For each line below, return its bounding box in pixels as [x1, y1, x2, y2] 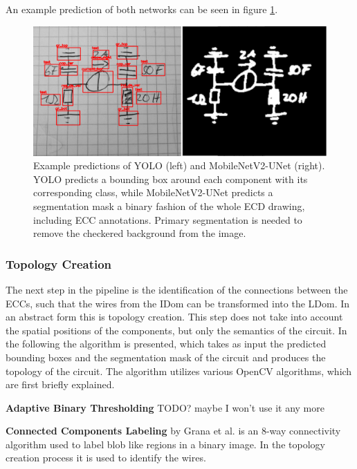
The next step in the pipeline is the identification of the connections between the [6, 282, 348, 296]
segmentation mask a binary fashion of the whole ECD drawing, [33, 198, 305, 213]
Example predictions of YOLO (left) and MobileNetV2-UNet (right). [33, 158, 325, 173]
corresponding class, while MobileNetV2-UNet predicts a [33, 185, 273, 200]
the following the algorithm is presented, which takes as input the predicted [6, 336, 327, 351]
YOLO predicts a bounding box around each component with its [33, 171, 308, 186]
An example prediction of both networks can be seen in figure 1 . [6, 2, 278, 16]
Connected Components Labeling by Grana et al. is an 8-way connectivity [6, 423, 341, 438]
